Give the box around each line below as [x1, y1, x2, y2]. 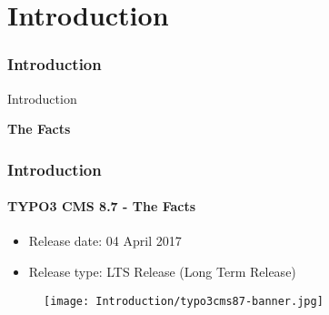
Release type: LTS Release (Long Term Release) [28, 262, 296, 281]
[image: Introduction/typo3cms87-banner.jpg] [44, 294, 324, 308]
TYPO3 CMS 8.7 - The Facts [7, 197, 196, 216]
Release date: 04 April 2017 [28, 231, 182, 250]
